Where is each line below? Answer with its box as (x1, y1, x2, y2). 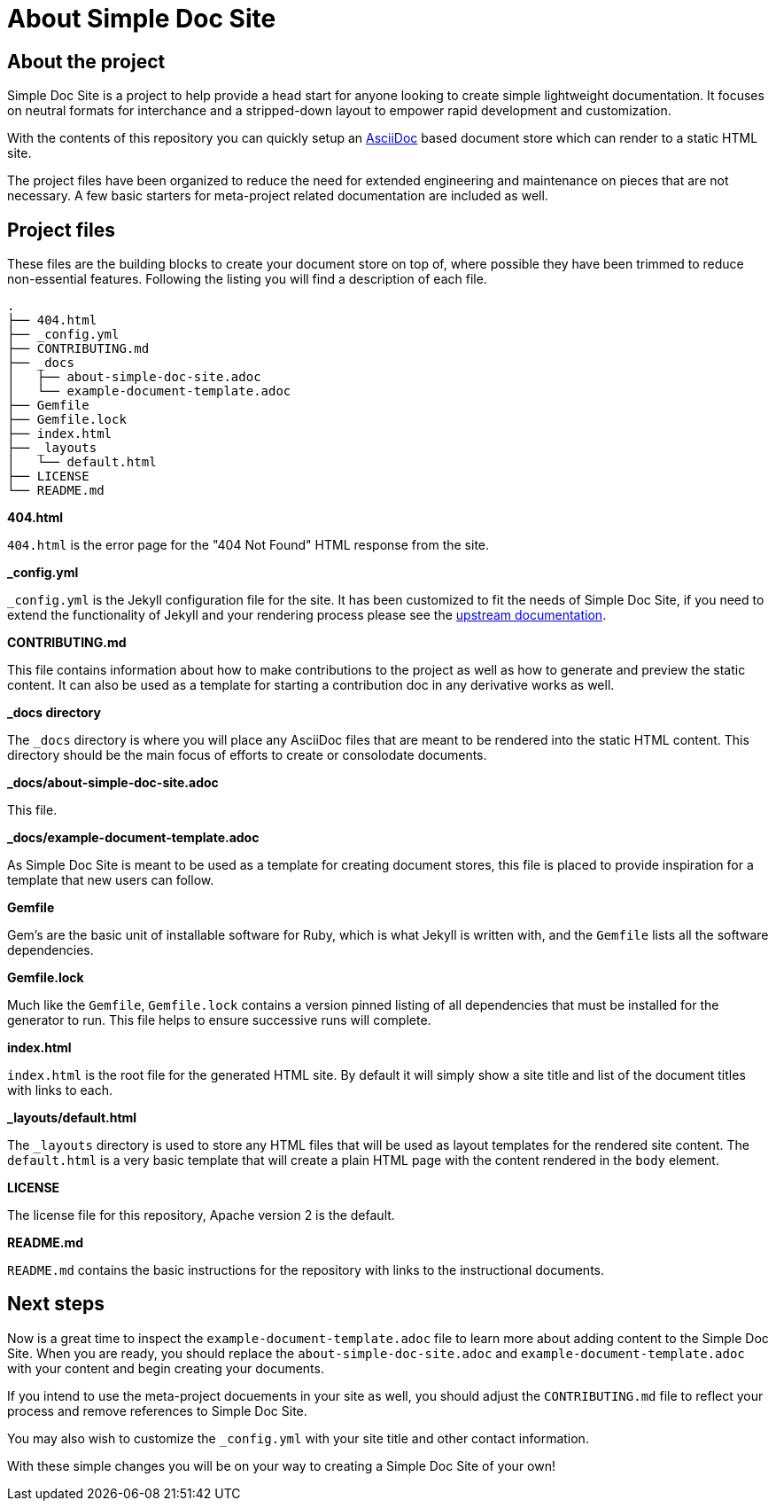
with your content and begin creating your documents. (7, 1360, 324, 1376)
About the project (7, 50, 166, 73)
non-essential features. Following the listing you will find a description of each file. (7, 271, 487, 287)
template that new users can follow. (7, 872, 214, 888)
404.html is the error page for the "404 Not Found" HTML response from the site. (7, 537, 490, 553)
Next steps (7, 1293, 105, 1316)
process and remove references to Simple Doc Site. (7, 1403, 307, 1418)
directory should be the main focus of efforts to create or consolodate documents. (7, 747, 487, 763)
